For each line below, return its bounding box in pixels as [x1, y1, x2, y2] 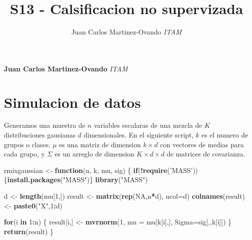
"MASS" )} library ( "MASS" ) [63, 174, 148, 185]
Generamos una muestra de [4, 120, 86, 130]
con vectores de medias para [160, 139, 244, 149]
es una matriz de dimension [59, 139, 141, 149]
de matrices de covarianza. [166, 149, 245, 159]
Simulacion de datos [4, 92, 141, 112]
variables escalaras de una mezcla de [93, 120, 202, 130]
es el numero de [201, 130, 248, 140]
